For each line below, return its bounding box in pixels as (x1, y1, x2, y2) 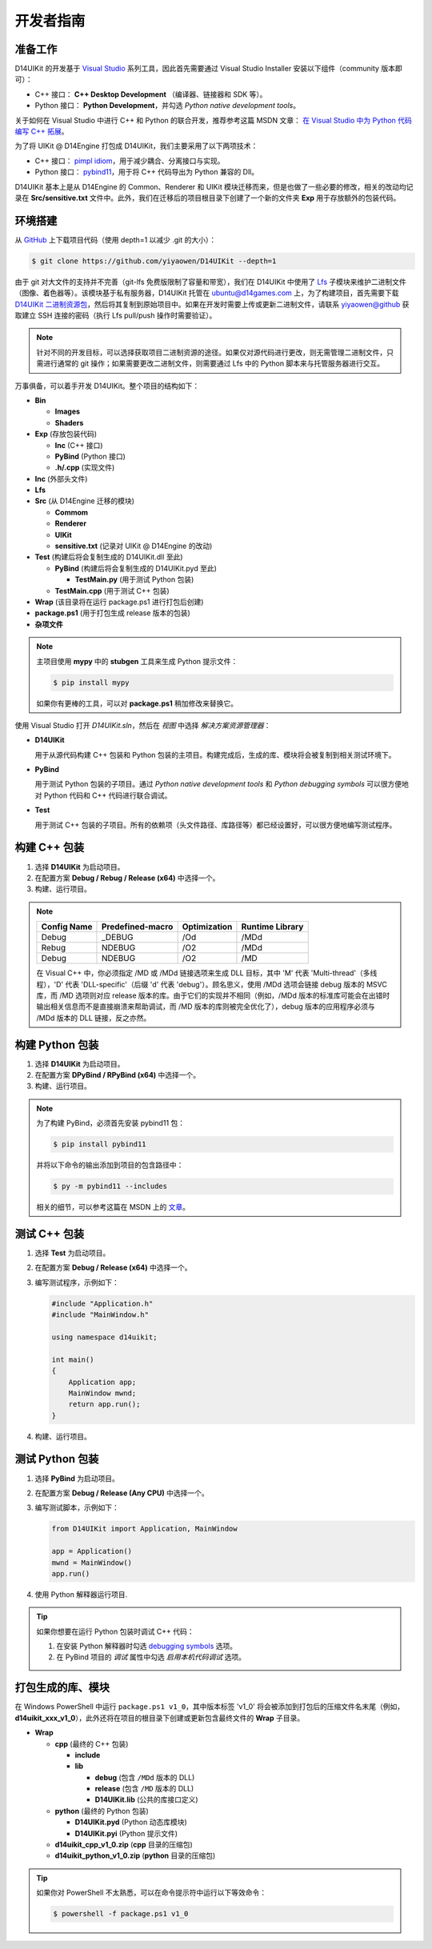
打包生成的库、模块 (14, 1681, 110, 1695)
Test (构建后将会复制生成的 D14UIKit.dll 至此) (34, 552, 183, 562)
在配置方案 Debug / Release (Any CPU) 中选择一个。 (34, 1488, 209, 1498)
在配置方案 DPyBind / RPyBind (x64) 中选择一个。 (34, 1070, 201, 1079)
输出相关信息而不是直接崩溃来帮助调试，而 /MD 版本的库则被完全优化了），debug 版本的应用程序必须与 (36, 1002, 375, 1011)
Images (54, 406, 80, 416)
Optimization (182, 921, 233, 932)
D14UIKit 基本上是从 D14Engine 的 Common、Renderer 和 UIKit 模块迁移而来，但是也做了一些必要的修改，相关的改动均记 (14, 182, 414, 191)
